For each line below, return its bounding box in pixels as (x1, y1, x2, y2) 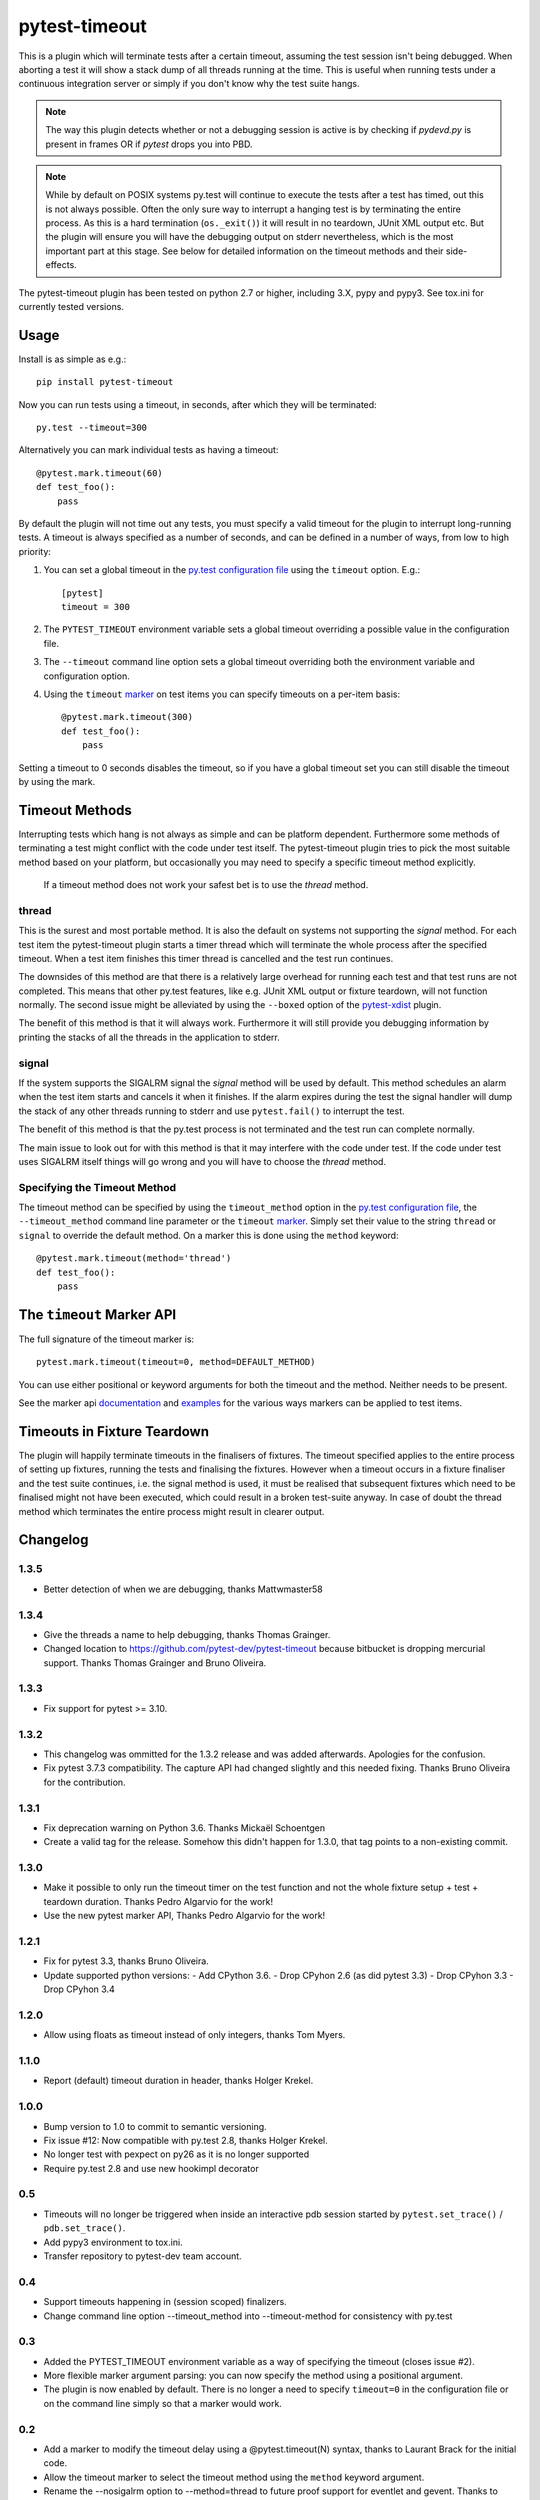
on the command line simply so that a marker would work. (43, 2397, 282, 2409)
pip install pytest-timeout (36, 376, 174, 388)
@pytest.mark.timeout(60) (36, 467, 164, 479)
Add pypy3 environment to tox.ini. (43, 2236, 184, 2248)
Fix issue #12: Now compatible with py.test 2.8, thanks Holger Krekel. (43, 2134, 329, 2146)
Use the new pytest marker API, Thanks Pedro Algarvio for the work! (43, 1910, 326, 1922)
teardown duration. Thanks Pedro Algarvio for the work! (43, 1895, 274, 1907)
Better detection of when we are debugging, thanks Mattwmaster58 (43, 1583, 324, 1595)
